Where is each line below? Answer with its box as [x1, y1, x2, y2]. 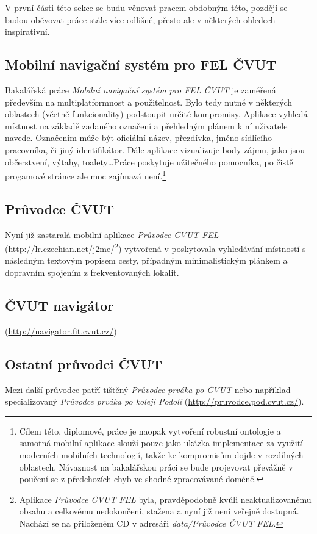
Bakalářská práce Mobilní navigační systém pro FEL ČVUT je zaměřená [5, 83, 276, 96]
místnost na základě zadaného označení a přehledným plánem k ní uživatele [5, 119, 288, 132]
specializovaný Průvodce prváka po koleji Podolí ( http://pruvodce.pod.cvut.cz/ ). [5, 395, 304, 408]
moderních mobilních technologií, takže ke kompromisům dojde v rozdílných [19, 449, 304, 461]
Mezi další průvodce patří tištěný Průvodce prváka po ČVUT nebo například [5, 383, 291, 395]
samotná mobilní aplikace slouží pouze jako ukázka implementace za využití [19, 436, 304, 449]
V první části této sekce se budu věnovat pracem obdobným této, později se [5, 1, 288, 13]
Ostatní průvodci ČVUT [5, 354, 162, 373]
